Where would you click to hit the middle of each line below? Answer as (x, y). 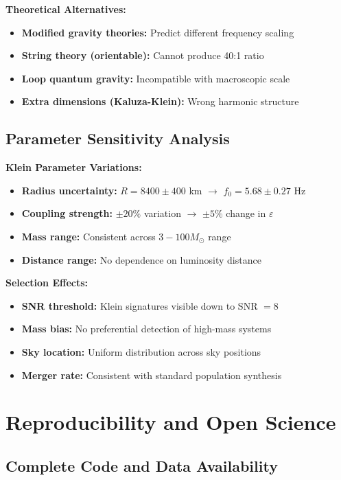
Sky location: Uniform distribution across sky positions (141, 351)
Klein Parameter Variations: (74, 167)
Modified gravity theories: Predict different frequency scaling (158, 32)
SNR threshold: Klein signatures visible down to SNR (140, 305)
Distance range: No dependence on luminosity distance (141, 259)
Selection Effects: (47, 283)
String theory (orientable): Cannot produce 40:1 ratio (143, 55)
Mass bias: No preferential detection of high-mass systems (146, 329)
